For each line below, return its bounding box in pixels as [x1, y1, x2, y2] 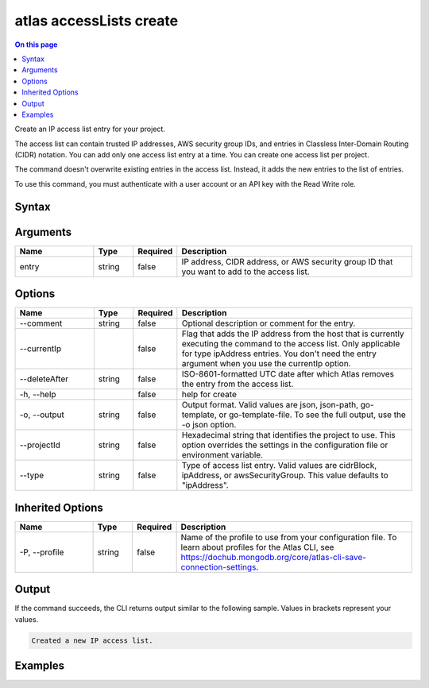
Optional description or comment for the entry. [181, 318, 356, 329]
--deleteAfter [19, 373, 69, 385]
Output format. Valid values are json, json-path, [181, 400, 359, 411]
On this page [14, 40, 58, 49]
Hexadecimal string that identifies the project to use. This [181, 430, 396, 441]
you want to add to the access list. [181, 266, 310, 277]
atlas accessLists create [14, 12, 179, 29]
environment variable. [181, 450, 264, 461]
